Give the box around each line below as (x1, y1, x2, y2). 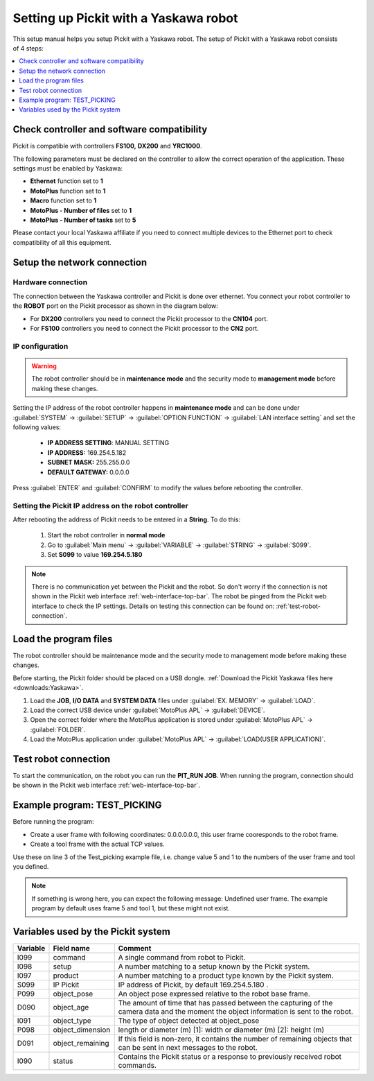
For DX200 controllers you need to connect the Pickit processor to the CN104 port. (30, 314, 268, 322)
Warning (31, 361, 57, 370)
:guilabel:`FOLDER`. (30, 725, 86, 734)
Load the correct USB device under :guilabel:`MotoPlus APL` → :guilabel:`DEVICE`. (30, 706, 265, 714)
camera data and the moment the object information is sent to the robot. (118, 1007, 353, 1017)
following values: (12, 423, 62, 431)
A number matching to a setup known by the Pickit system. (118, 962, 310, 971)
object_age (53, 1003, 89, 1012)
